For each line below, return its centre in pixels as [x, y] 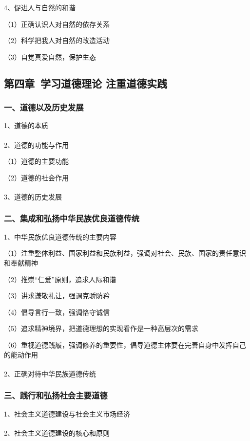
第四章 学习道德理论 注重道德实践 [86, 83]
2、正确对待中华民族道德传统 [50, 373]
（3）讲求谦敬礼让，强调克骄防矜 [57, 296]
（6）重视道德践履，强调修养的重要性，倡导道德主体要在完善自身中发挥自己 [125, 344]
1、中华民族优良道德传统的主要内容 [60, 236]
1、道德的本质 [26, 125]
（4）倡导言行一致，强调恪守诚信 [57, 312]
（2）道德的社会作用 [36, 177]
